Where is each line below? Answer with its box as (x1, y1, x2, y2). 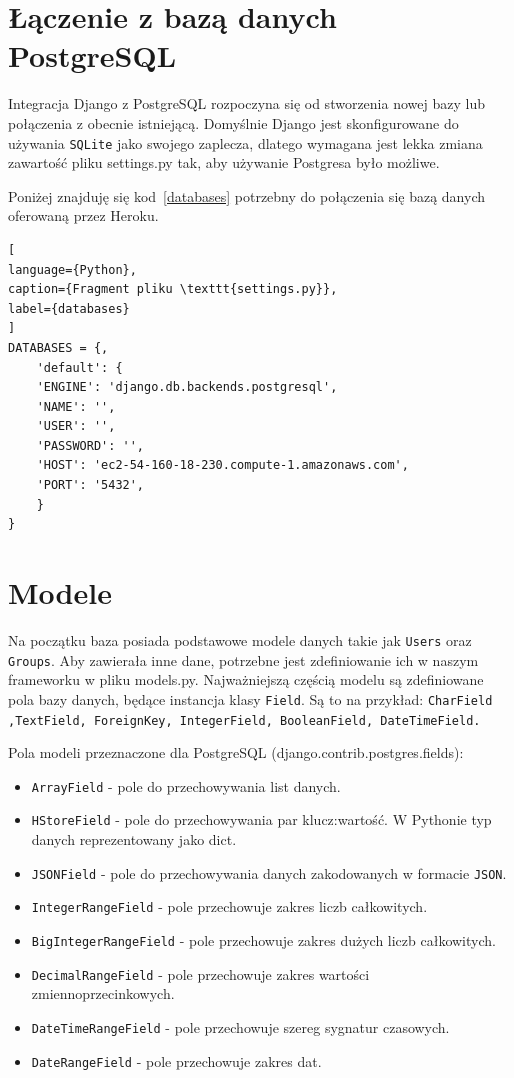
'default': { (36, 360, 123, 375)
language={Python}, (8, 262, 137, 277)
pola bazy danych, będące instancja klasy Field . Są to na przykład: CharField (8, 688, 493, 709)
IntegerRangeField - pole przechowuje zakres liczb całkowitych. (31, 896, 428, 917)
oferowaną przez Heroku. (8, 205, 159, 226)
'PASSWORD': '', (36, 438, 145, 453)
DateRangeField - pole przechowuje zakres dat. (31, 1050, 322, 1071)
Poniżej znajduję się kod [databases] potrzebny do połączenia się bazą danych (8, 185, 485, 206)
